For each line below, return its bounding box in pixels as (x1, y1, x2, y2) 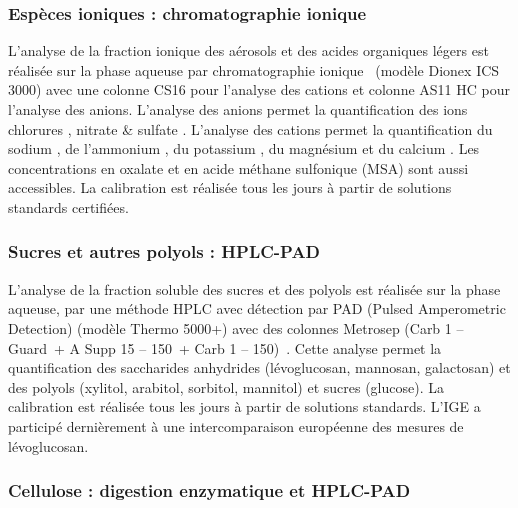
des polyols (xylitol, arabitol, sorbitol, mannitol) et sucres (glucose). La (8, 376, 444, 397)
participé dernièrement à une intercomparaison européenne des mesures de (8, 415, 464, 436)
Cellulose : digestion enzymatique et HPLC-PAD (8, 478, 411, 503)
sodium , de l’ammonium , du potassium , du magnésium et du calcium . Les (8, 138, 480, 159)
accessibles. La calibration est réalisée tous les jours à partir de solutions (8, 177, 452, 198)
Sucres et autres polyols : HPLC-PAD (8, 239, 321, 264)
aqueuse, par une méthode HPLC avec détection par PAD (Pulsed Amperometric (8, 298, 506, 319)
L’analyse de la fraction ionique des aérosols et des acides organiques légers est (8, 40, 489, 61)
